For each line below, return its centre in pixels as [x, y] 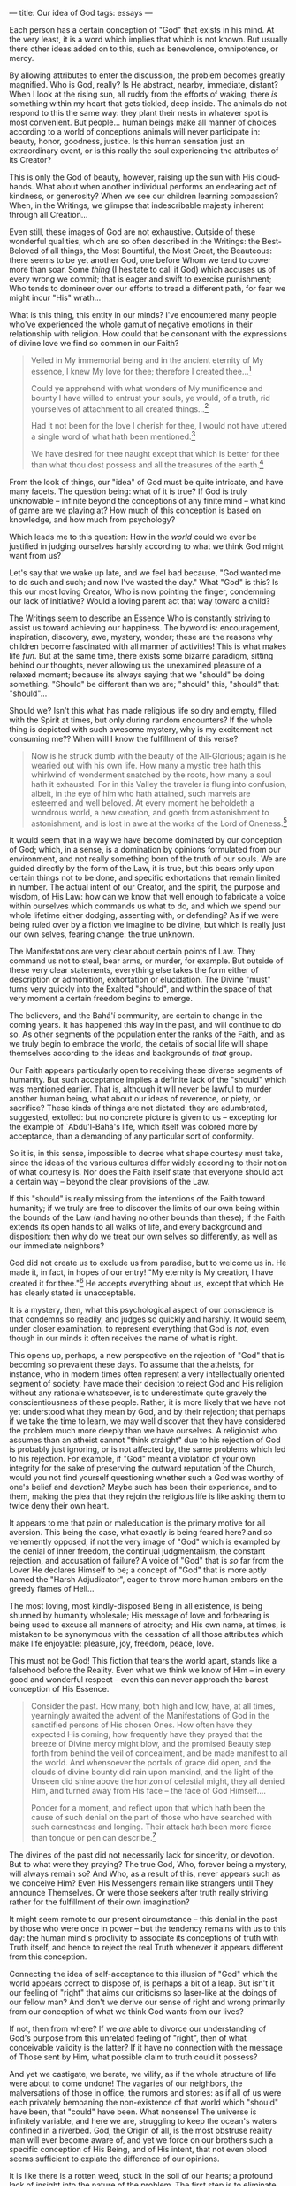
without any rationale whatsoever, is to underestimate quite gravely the [138, 1393]
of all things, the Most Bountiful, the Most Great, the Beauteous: [156, 251]
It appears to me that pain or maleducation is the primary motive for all [137, 1523]
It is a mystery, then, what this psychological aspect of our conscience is [141, 1309]
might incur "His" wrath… [55, 297]
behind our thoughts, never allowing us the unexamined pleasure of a [136, 665]
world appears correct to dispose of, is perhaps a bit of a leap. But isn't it [142, 1983]
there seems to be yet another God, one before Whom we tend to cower [140, 260]
